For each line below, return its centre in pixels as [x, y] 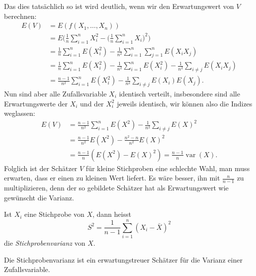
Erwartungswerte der [36, 103]
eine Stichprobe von [54, 214]
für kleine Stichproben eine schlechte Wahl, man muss [168, 168]
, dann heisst [112, 214]
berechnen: [20, 16]
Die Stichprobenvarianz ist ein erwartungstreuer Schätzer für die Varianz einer [123, 259]
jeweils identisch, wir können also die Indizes [185, 103]
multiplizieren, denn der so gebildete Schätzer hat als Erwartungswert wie [116, 188]
